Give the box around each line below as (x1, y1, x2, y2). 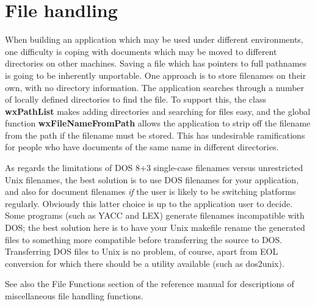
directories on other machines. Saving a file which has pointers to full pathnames (5, 57, 307, 70)
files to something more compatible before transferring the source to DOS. (5, 233, 283, 246)
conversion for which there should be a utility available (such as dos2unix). (5, 257, 284, 269)
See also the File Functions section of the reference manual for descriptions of (5, 277, 294, 290)
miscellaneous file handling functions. (5, 290, 143, 302)
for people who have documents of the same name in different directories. (5, 140, 279, 153)
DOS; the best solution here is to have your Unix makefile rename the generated (5, 221, 305, 234)
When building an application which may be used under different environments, (5, 33, 303, 46)
